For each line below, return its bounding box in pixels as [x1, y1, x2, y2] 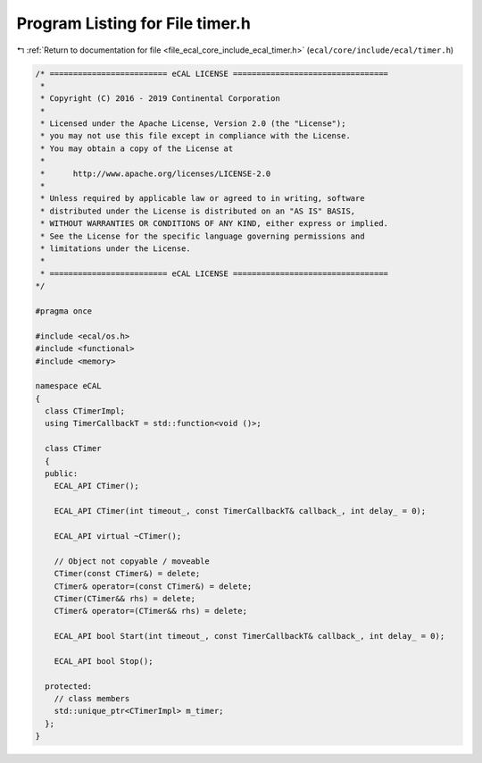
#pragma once [35, 306, 93, 316]
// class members [54, 693, 130, 704]
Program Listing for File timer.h [16, 13, 252, 33]
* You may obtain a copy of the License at [40, 143, 234, 154]
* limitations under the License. [40, 244, 191, 254]
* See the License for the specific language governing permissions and [40, 231, 365, 241]
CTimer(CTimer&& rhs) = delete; [54, 593, 196, 603]
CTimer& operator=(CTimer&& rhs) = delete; [54, 606, 247, 616]
